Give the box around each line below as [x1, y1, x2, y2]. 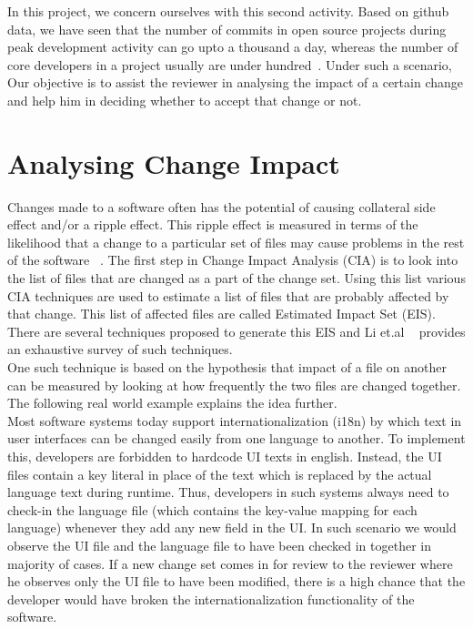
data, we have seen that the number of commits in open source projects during [7, 19, 447, 38]
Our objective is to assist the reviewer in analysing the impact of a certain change [7, 73, 464, 92]
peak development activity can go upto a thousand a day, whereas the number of [7, 37, 458, 56]
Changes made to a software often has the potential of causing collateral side [7, 197, 436, 216]
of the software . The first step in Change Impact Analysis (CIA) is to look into [7, 250, 458, 269]
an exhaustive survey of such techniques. [7, 340, 233, 359]
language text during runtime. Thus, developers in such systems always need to [7, 482, 449, 502]
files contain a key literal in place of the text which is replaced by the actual [7, 464, 432, 483]
